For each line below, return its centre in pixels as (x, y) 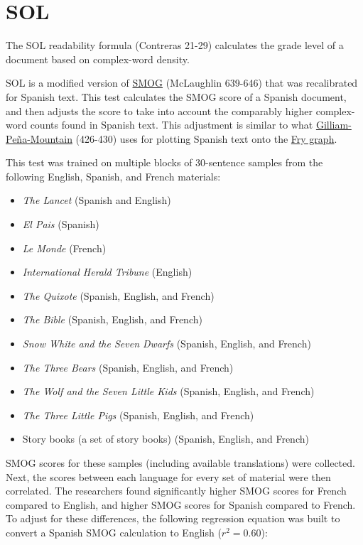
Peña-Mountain (39, 138)
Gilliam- (334, 125)
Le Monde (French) (64, 248)
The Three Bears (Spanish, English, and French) (128, 367)
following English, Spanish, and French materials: (113, 176)
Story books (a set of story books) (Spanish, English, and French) (166, 439)
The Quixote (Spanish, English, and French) (118, 295)
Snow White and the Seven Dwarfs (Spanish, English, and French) (167, 344)
